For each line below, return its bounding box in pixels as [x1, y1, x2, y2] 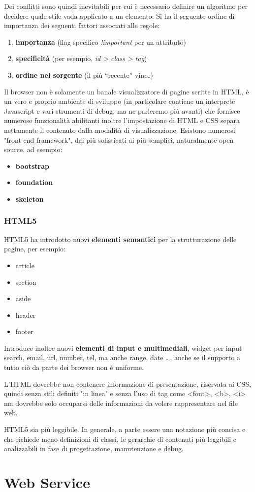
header [15, 309, 36, 320]
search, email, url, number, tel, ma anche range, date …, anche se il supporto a [4, 352, 240, 363]
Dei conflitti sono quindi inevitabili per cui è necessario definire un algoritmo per [4, 1, 248, 11]
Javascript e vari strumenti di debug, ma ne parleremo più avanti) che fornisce [4, 105, 240, 116]
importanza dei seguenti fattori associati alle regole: [4, 20, 160, 31]
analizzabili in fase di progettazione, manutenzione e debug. [4, 443, 184, 454]
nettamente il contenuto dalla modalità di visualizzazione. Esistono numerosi [4, 124, 235, 135]
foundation [15, 177, 53, 187]
